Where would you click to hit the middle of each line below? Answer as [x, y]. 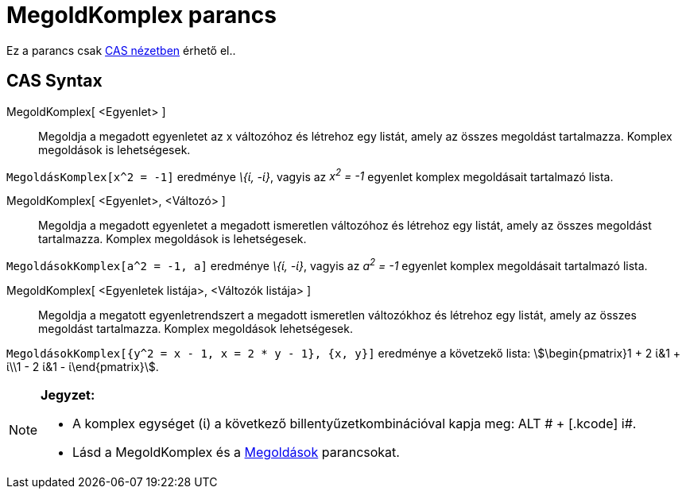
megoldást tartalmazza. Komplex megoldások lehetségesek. [196, 328]
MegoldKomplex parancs [141, 15]
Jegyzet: [68, 394]
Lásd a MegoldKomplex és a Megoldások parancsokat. [236, 452]
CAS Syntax [54, 81]
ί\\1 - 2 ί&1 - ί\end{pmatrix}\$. [83, 366]
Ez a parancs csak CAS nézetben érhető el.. [121, 50]
